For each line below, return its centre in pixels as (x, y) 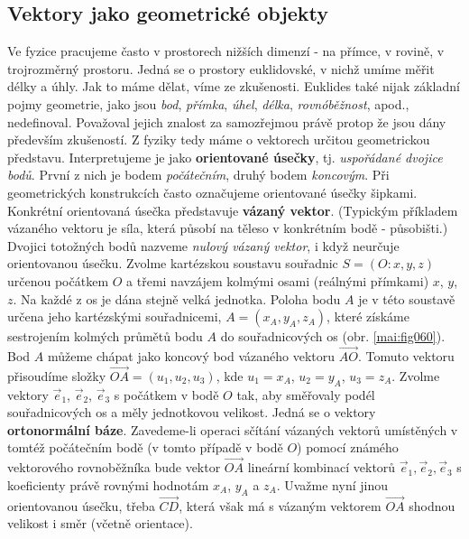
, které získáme (368, 316)
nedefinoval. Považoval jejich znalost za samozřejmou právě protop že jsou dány (227, 121)
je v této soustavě (407, 298)
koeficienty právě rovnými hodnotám (108, 484)
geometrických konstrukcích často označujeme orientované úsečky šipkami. (212, 192)
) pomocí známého (348, 447)
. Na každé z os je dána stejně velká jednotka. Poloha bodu (177, 298)
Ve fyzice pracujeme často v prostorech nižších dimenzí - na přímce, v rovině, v (226, 51)
